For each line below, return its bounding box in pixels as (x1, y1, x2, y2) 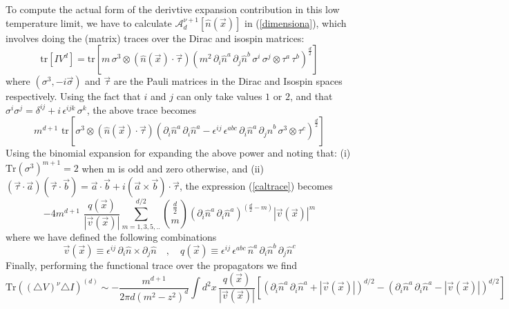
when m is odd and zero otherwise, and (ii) (81, 161, 264, 175)
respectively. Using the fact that (6, 89, 141, 103)
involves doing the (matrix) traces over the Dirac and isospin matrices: (6, 30, 305, 45)
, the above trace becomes (86, 102, 196, 117)
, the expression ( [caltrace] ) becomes (179, 179, 333, 193)
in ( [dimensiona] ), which (244, 15, 347, 30)
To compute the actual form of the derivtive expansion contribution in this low (6, 2, 340, 16)
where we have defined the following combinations (6, 229, 217, 243)
